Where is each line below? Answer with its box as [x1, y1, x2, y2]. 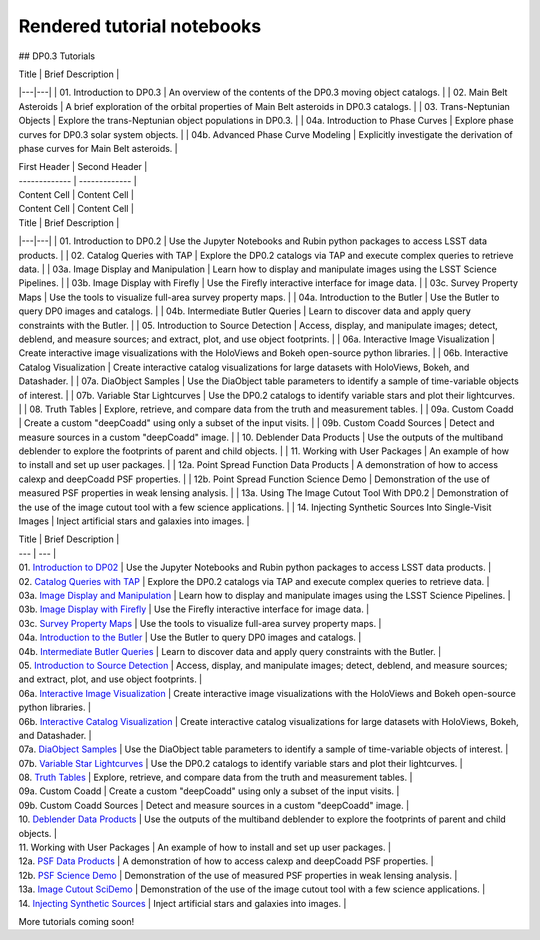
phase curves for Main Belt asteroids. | [18, 142, 179, 154]
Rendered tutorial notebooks [18, 15, 262, 37]
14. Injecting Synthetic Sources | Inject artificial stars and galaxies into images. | [18, 897, 347, 909]
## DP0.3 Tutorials [18, 50, 95, 62]
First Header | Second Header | [18, 161, 148, 173]
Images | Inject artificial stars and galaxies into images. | [18, 515, 250, 527]
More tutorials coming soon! [18, 915, 135, 927]
